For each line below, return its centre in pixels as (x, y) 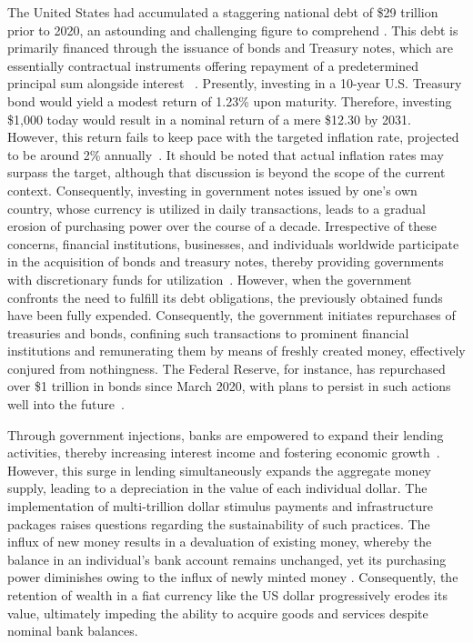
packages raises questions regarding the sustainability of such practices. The (219, 523)
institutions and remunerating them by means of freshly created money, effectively (236, 351)
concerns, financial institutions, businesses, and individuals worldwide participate (233, 243)
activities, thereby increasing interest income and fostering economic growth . (224, 452)
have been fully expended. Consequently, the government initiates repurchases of (231, 315)
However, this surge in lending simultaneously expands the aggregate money (219, 470)
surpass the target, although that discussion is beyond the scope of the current (226, 172)
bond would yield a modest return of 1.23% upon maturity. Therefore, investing (230, 100)
